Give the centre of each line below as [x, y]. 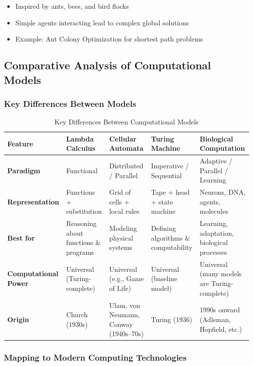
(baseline [164, 278]
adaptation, [217, 233]
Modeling [123, 228]
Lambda [80, 138]
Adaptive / [216, 161]
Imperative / [170, 165]
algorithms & [171, 237]
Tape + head [170, 192]
